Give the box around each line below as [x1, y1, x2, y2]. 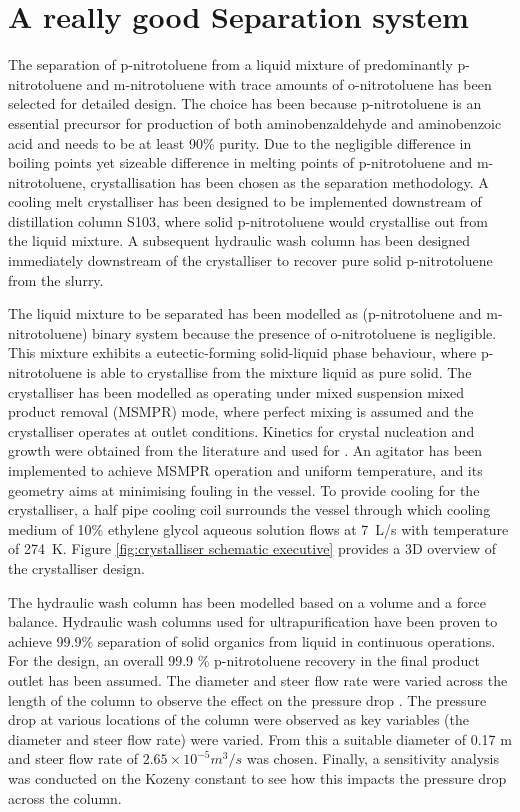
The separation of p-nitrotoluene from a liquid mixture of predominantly [8, 54, 453, 75]
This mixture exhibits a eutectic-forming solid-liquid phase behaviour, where [8, 342, 477, 363]
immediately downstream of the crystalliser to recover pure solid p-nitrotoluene [8, 250, 493, 271]
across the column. [8, 787, 122, 808]
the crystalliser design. [8, 557, 145, 578]
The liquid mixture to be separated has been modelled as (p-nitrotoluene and [8, 303, 482, 324]
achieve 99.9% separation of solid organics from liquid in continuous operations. [8, 630, 496, 651]
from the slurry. [8, 269, 104, 290]
